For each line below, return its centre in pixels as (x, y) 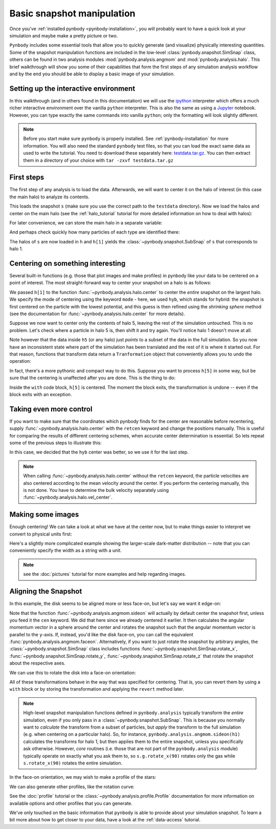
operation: (20, 361)
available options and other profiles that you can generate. (71, 803)
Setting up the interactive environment (72, 88)
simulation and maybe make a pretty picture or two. (64, 35)
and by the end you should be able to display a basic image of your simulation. (92, 74)
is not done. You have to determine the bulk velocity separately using (96, 490)
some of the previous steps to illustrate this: (55, 443)
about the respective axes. (38, 663)
